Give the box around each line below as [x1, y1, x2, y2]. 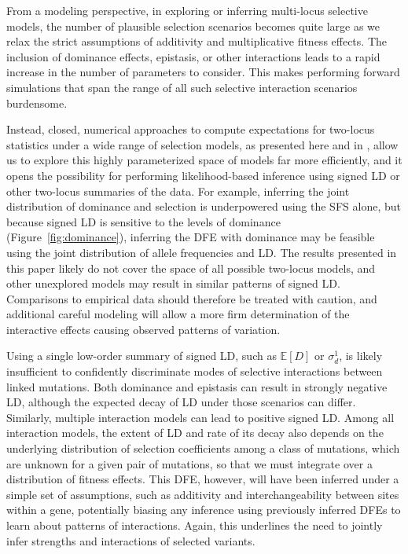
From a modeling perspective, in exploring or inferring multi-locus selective [6, 2, 368, 18]
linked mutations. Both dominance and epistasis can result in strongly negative [6, 378, 388, 394]
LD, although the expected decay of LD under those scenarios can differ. [6, 394, 356, 410]
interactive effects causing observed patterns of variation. [6, 321, 281, 337]
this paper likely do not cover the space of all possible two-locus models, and [6, 259, 376, 276]
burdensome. [6, 94, 68, 111]
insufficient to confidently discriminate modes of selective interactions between [6, 363, 383, 380]
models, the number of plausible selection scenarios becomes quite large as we [6, 17, 380, 34]
